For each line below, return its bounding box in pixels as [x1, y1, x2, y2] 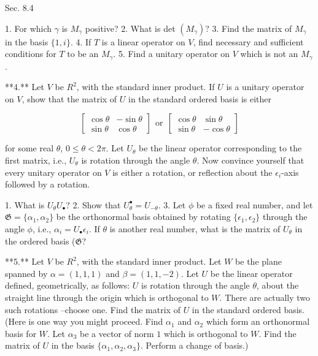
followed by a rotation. [5, 178, 90, 191]
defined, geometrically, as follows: [5, 279, 130, 292]
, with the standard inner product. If [76, 80, 215, 93]
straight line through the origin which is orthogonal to [5, 290, 209, 303]
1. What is [5, 198, 45, 211]
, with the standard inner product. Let [76, 255, 222, 268]
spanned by [5, 267, 48, 279]
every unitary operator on [5, 165, 102, 178]
